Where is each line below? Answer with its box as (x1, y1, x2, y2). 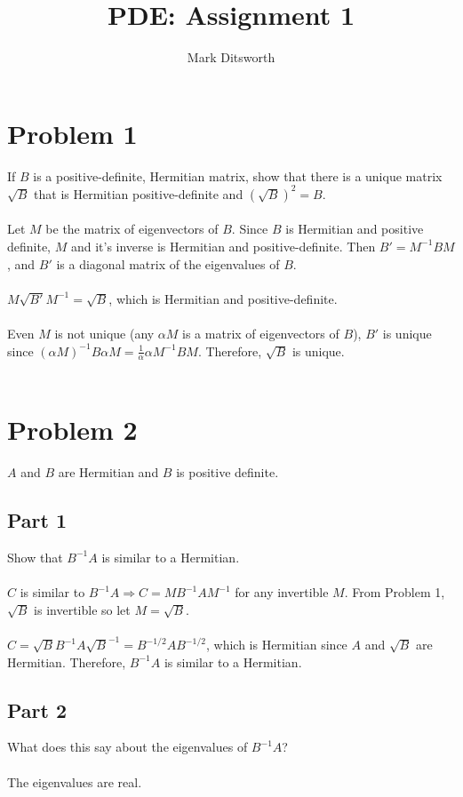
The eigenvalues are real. (7, 772, 142, 791)
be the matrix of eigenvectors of (45, 219, 219, 238)
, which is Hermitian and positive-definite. (108, 289, 338, 307)
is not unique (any (54, 323, 155, 342)
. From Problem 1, (344, 583, 445, 602)
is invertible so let (34, 600, 131, 618)
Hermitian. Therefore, (7, 652, 126, 671)
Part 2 (7, 696, 68, 723)
